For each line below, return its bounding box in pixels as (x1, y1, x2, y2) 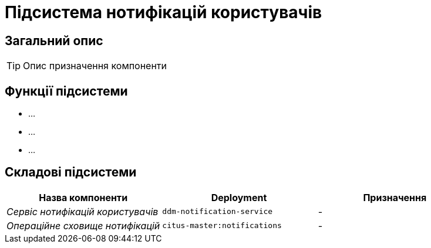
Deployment (211, 191, 267, 203)
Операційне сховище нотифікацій (6, 219, 160, 232)
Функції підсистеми (5, 83, 128, 98)
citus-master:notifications (162, 221, 282, 230)
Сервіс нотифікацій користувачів (6, 205, 159, 218)
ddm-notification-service (162, 207, 273, 216)
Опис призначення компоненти (23, 60, 167, 72)
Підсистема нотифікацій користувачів (5, 2, 322, 22)
